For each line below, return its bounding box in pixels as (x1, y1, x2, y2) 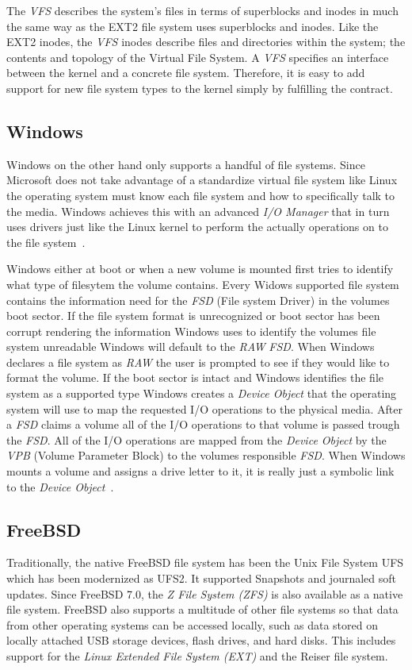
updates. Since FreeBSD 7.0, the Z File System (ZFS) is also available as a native (6, 585, 403, 602)
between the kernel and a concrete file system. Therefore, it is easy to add (6, 64, 365, 81)
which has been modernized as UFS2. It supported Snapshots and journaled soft (6, 570, 396, 587)
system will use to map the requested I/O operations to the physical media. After (6, 400, 402, 417)
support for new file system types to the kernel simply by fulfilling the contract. (6, 79, 393, 96)
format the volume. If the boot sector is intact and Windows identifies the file (6, 369, 383, 386)
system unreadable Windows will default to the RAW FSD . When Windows (6, 338, 375, 355)
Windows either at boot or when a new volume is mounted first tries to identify (6, 260, 394, 277)
